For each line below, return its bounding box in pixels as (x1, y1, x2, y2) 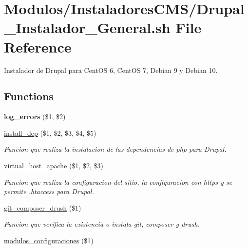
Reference (4, 36, 72, 56)
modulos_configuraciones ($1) (4, 235, 94, 246)
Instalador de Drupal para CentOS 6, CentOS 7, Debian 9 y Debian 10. (4, 65, 218, 75)
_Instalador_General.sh (4, 18, 171, 37)
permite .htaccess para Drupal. (4, 186, 94, 196)
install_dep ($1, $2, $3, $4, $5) (4, 127, 96, 138)
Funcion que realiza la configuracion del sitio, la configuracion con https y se (4, 177, 232, 187)
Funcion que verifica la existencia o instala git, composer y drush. (4, 219, 200, 229)
